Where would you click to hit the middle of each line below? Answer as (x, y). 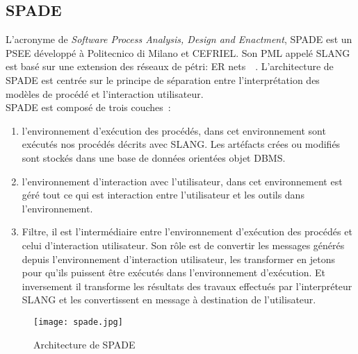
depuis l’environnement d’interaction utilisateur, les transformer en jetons (179, 259)
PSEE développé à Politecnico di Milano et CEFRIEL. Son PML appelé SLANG (178, 52)
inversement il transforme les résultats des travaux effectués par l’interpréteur (187, 286)
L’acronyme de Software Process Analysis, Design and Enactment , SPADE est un (179, 39)
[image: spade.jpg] (78, 322)
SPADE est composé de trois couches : (88, 107)
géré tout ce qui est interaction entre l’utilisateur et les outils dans (163, 195)
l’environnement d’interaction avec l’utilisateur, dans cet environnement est (182, 181)
